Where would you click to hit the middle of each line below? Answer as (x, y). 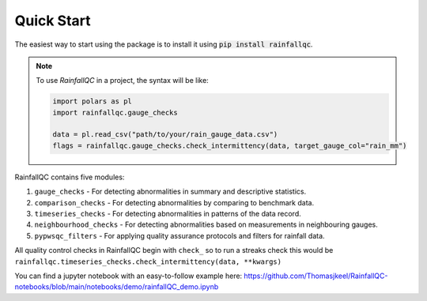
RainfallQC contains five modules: (70, 177)
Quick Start (53, 21)
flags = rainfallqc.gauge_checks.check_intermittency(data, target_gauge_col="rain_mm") (230, 145)
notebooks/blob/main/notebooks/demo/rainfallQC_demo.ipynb (117, 287)
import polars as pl (92, 102)
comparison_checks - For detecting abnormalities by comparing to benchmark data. (174, 202)
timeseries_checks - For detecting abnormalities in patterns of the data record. (168, 214)
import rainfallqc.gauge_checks (115, 112)
